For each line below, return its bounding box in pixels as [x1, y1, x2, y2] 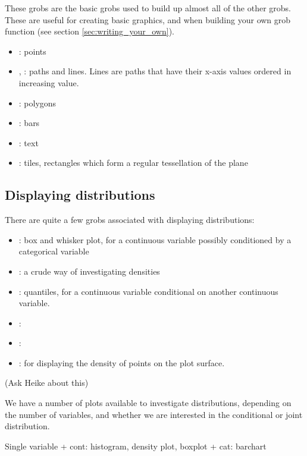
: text [18, 136, 39, 149]
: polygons [18, 96, 57, 109]
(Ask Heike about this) [5, 376, 89, 389]
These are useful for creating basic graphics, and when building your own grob [5, 13, 291, 26]
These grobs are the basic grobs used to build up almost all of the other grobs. [5, 2, 291, 14]
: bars [18, 117, 40, 129]
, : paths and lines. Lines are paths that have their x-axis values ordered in [18, 65, 292, 77]
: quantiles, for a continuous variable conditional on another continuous [18, 285, 278, 297]
